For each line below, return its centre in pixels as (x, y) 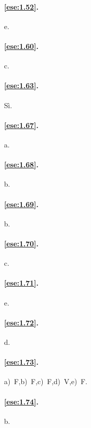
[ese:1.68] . (21, 165)
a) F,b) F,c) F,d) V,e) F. (46, 381)
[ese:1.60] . (21, 46)
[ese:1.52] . (21, 6)
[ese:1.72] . (21, 322)
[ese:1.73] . (21, 362)
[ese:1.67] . (21, 125)
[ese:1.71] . (21, 283)
